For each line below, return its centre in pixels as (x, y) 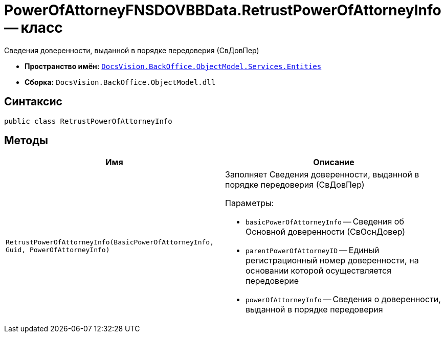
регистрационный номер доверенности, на (332, 261)
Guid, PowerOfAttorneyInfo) (58, 250)
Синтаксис (33, 102)
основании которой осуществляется (319, 271)
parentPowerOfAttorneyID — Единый (313, 250)
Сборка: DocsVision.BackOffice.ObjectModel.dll (120, 82)
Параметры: (250, 203)
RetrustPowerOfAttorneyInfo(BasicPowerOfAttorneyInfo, (110, 242)
